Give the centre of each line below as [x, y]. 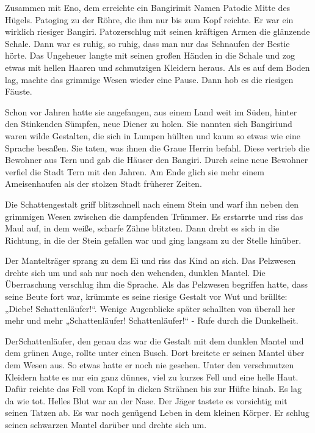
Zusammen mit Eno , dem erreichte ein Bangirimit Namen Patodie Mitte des [148, 7]
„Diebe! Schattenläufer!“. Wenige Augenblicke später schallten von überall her [150, 308]
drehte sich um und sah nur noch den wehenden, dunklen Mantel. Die [135, 272]
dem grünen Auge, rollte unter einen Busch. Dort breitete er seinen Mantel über [155, 353]
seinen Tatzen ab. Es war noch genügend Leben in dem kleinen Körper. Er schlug [157, 413]
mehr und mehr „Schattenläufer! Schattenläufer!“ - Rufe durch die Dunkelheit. [152, 320]
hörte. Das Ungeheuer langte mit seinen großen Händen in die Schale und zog [150, 55]
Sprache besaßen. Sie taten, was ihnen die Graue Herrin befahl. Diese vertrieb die [157, 147]
